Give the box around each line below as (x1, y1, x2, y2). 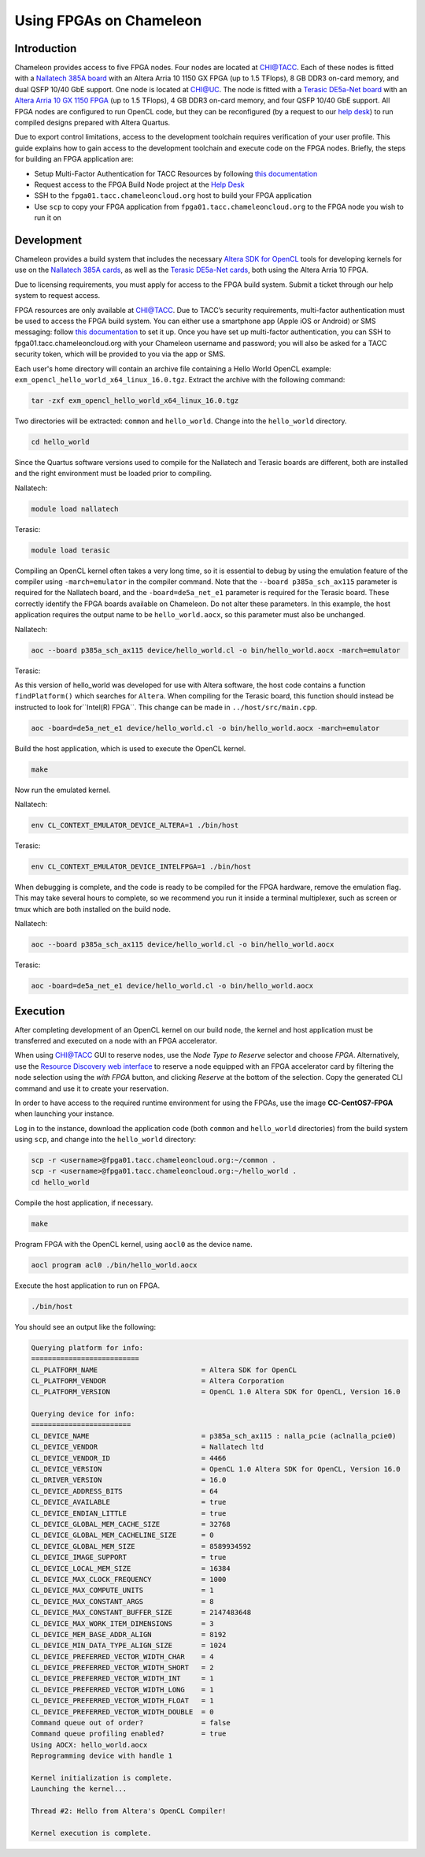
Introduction (14, 42, 77, 55)
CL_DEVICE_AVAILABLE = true (31, 1498, 227, 1507)
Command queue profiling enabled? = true (31, 1729, 227, 1738)
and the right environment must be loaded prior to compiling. (14, 469, 213, 478)
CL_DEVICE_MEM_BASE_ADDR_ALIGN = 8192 (31, 1630, 227, 1639)
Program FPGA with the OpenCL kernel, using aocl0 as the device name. (14, 1239, 253, 1249)
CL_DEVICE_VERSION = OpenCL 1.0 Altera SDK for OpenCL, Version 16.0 (31, 1464, 401, 1474)
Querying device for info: (31, 1409, 135, 1419)
